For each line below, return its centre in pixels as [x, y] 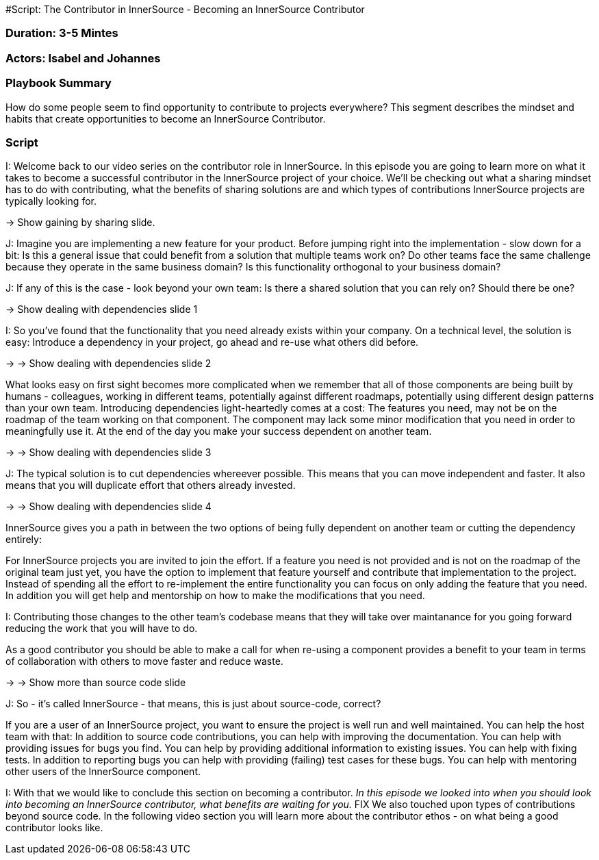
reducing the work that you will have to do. [102, 629]
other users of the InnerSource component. [103, 772]
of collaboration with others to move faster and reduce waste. [144, 661]
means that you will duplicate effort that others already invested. [151, 485]
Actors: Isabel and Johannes [83, 58]
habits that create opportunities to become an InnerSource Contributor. [166, 118]
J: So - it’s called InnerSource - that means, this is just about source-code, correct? [193, 704]
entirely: [24, 540]
